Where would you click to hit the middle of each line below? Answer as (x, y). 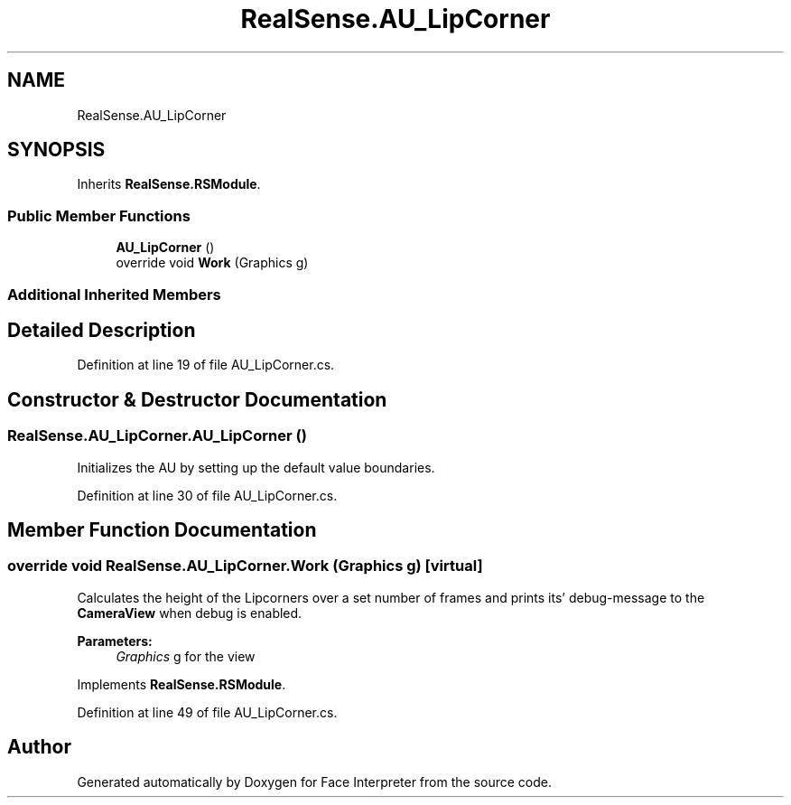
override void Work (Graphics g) (212, 263)
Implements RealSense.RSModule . (181, 684)
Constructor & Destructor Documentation (197, 399)
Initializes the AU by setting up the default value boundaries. (256, 467)
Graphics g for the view (186, 656)
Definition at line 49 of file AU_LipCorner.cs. (207, 712)
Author (39, 747)
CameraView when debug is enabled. (190, 613)
